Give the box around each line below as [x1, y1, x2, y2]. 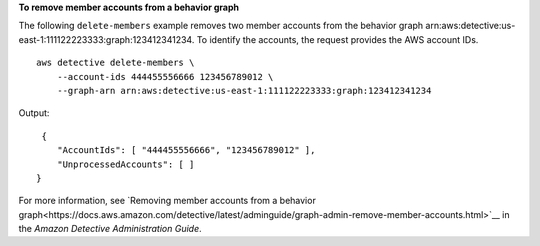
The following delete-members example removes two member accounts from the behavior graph [18, 20, 424, 32]
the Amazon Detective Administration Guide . [18, 223, 202, 235]
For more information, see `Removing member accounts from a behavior [18, 195, 317, 207]
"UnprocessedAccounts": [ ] [56, 158, 195, 170]
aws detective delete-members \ [36, 57, 195, 69]
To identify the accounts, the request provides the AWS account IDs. [196, 33, 479, 45]
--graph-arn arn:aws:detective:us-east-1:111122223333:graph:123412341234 [56, 85, 432, 96]
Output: [18, 107, 50, 119]
